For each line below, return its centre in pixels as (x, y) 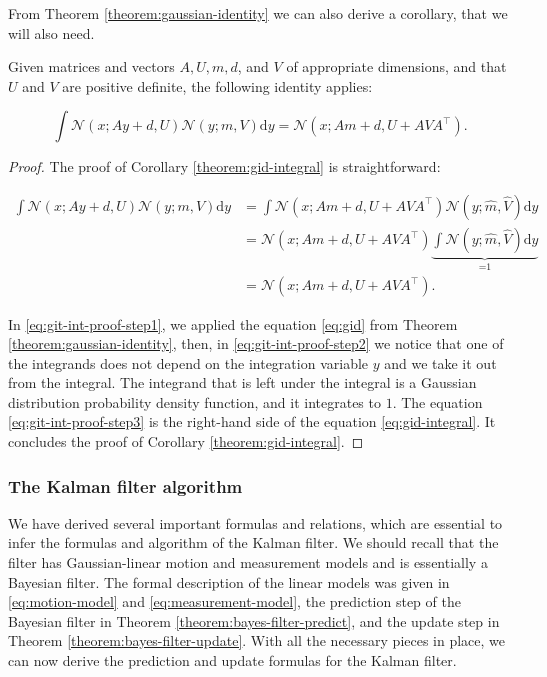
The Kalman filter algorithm (125, 485)
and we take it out (440, 362)
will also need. (51, 32)
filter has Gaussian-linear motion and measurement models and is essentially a (248, 562)
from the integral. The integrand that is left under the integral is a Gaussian (242, 382)
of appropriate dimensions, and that (396, 66)
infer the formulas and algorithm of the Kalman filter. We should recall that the (253, 542)
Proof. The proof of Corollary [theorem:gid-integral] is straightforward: (224, 166)
